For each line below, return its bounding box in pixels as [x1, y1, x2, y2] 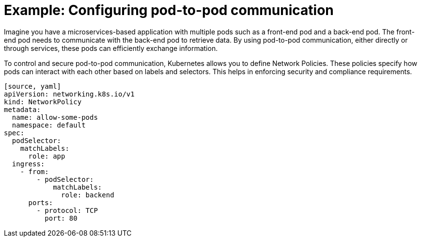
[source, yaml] [4, 82, 62, 90]
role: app [28, 152, 65, 160]
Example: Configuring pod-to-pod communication [4, 2, 334, 18]
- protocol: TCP [36, 206, 98, 214]
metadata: [4, 105, 41, 113]
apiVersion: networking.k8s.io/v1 [4, 90, 135, 98]
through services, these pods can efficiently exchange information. [4, 44, 218, 52]
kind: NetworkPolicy [4, 97, 82, 106]
